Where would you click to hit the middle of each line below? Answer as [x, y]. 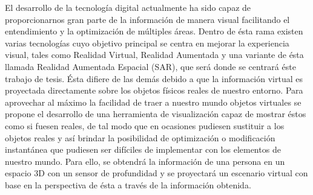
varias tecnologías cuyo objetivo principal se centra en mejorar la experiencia [147, 43]
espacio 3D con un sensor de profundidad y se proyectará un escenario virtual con [156, 173]
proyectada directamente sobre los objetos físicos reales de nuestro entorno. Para [154, 90]
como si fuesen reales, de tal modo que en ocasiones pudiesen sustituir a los [145, 125]
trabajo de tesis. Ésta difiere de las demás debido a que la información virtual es [154, 78]
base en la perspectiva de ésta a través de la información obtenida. [128, 184]
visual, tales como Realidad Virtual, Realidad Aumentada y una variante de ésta [154, 55]
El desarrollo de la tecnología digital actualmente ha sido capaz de [128, 7]
